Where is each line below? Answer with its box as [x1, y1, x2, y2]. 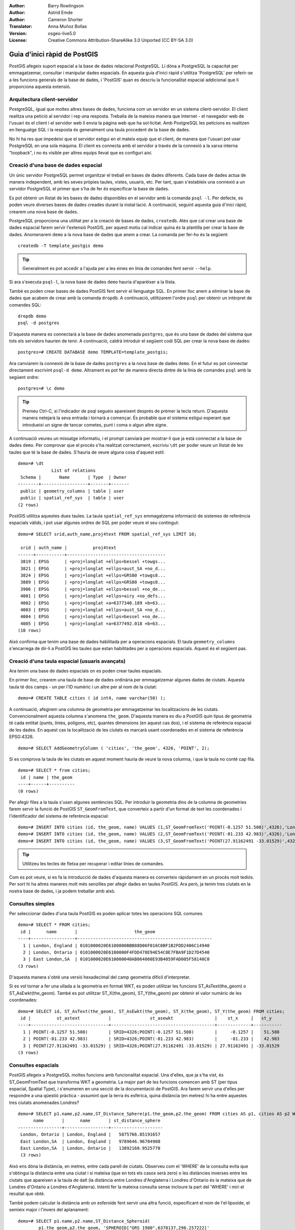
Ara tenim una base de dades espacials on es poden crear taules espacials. [9, 668, 162, 674]
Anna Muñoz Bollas [48, 24, 87, 30]
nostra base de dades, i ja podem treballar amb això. [9, 888, 116, 894]
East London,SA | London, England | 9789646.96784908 [20, 1138, 161, 1144]
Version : [9, 30, 27, 36]
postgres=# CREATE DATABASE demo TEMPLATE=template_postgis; [18, 349, 168, 355]
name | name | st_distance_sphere [33, 1118, 161, 1124]
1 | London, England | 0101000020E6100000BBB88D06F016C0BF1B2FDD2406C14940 [23, 943, 210, 948]
